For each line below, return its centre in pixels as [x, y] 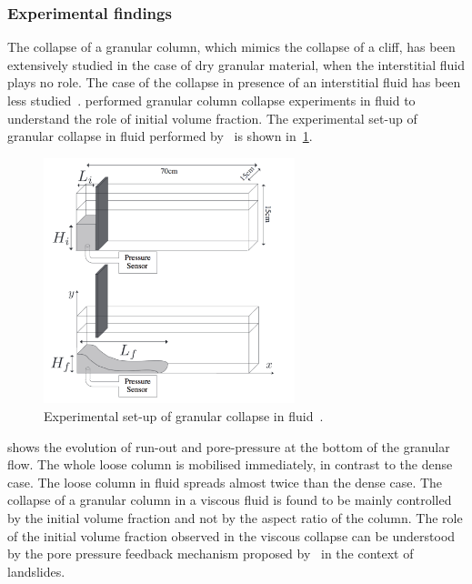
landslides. [36, 571]
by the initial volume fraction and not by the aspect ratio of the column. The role [235, 518]
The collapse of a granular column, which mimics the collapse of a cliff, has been [231, 47]
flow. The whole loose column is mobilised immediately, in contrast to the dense [230, 464]
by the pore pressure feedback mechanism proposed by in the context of [211, 554]
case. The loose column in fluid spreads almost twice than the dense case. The [225, 482]
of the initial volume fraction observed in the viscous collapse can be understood [231, 535]
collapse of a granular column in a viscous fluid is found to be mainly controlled [230, 500]
